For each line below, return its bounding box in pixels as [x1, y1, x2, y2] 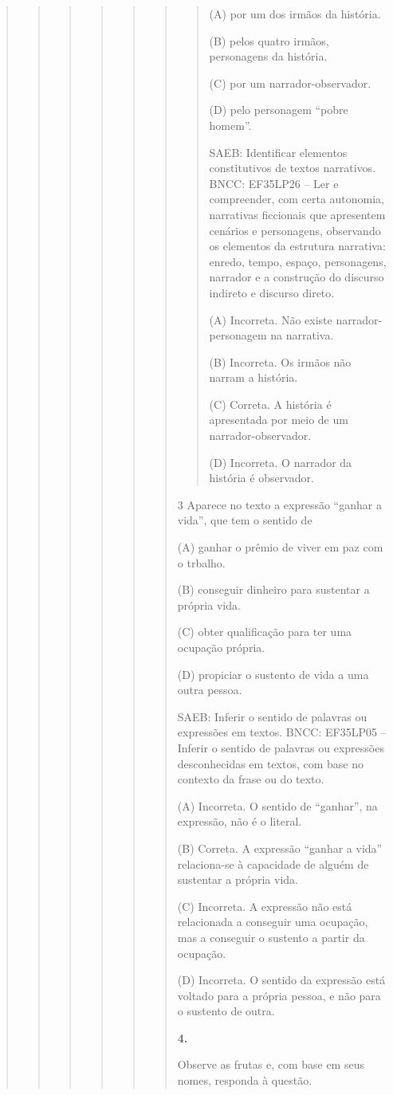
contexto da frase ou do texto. [177, 771, 324, 787]
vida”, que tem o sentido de [177, 512, 312, 528]
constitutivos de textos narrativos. [209, 159, 376, 176]
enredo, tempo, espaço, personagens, [209, 253, 387, 269]
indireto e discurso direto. [209, 284, 335, 300]
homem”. [209, 116, 252, 133]
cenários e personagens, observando [209, 222, 381, 238]
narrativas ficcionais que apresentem [209, 206, 386, 222]
